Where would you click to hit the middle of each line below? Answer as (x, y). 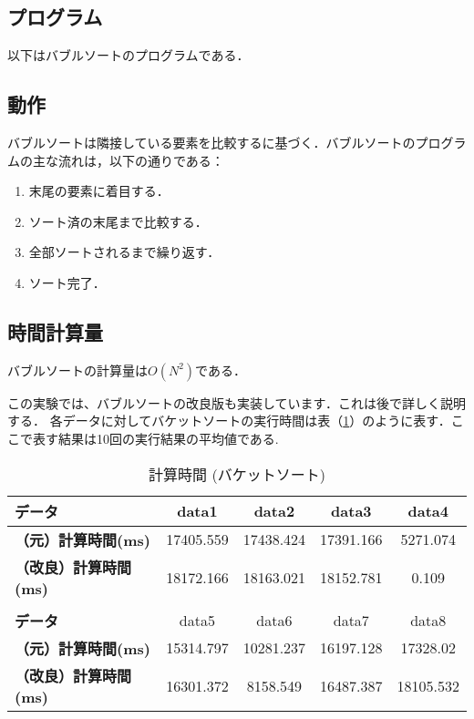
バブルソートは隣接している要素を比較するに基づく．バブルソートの (211, 142)
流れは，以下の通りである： (141, 160)
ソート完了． (67, 282)
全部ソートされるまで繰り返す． (124, 252)
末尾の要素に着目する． (99, 191)
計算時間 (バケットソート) (237, 474)
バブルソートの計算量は (77, 370)
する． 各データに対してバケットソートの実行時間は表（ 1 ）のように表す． (229, 421)
